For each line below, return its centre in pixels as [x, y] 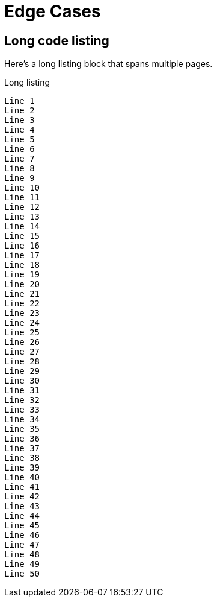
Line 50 [22, 574]
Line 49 [22, 564]
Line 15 [22, 236]
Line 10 [22, 188]
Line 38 [22, 458]
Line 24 [22, 323]
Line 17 [22, 255]
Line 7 [20, 159]
